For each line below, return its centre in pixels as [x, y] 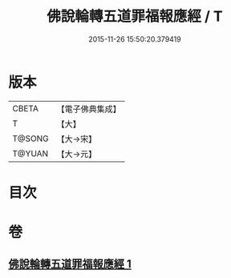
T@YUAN [30, 153]
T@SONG [31, 139]
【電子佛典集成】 [89, 109]
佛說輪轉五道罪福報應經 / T [135, 16]
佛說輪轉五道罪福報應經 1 [70, 264]
